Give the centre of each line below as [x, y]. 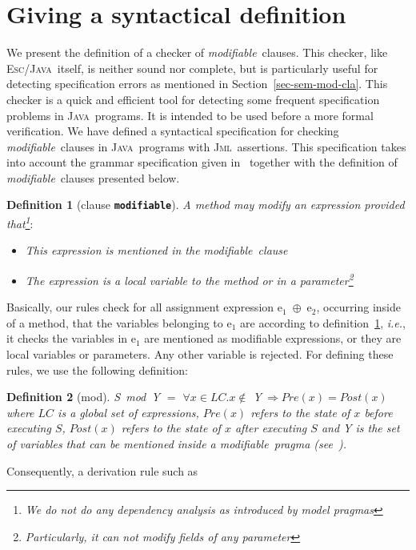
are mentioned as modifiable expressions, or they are [273, 338]
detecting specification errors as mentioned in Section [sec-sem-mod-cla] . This [197, 84]
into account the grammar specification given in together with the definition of [202, 162]
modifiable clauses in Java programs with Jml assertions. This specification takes [206, 146]
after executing [271, 428]
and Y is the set [360, 428]
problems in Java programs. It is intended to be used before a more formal [190, 115]
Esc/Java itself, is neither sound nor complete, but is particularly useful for [192, 68]
